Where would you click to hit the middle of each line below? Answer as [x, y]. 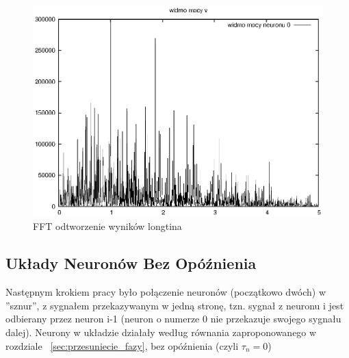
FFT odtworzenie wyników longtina [107, 226]
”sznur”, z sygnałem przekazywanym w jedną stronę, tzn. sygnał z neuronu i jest [175, 305]
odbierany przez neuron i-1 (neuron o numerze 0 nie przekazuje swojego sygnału [173, 319]
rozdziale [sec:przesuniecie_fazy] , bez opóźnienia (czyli [122, 345]
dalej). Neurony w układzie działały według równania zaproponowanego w [161, 332]
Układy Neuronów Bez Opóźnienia [131, 263]
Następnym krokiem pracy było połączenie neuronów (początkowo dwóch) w [166, 292]
